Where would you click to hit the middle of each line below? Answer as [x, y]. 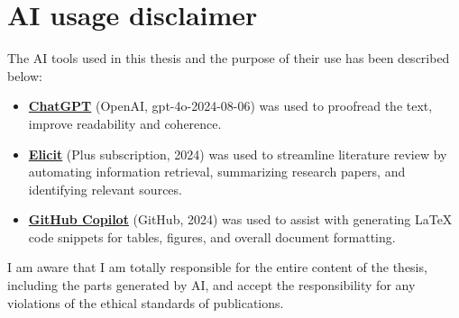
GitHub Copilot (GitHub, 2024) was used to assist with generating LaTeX [240, 219]
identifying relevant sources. [105, 189]
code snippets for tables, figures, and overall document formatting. [212, 236]
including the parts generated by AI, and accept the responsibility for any [211, 285]
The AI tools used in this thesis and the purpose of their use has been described [229, 58]
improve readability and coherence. [125, 123]
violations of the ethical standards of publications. [146, 302]
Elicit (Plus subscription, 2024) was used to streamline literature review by [238, 154]
